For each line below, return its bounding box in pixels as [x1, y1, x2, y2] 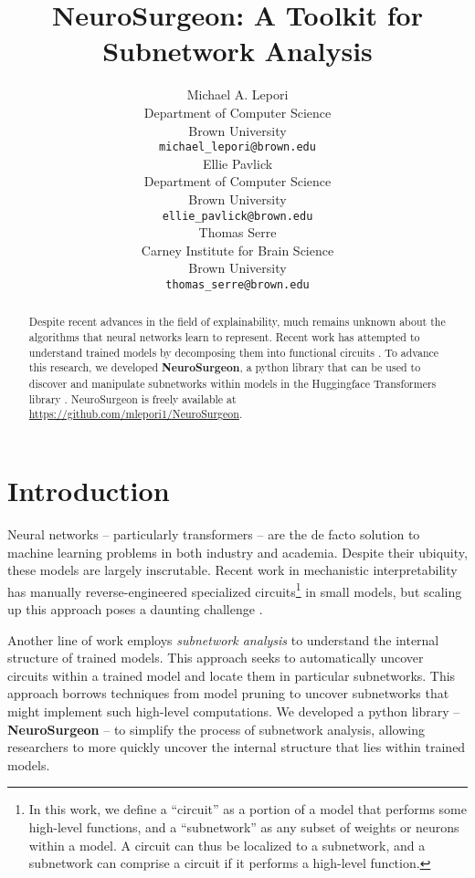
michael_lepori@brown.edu [159, 141, 316, 154]
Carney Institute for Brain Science [141, 240, 334, 259]
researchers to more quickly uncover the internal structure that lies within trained [7, 737, 466, 757]
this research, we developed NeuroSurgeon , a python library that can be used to [28, 360, 421, 376]
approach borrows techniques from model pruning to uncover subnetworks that [7, 684, 449, 703]
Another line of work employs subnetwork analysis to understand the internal [7, 630, 439, 649]
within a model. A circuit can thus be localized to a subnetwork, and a [28, 835, 426, 854]
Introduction [7, 472, 170, 509]
